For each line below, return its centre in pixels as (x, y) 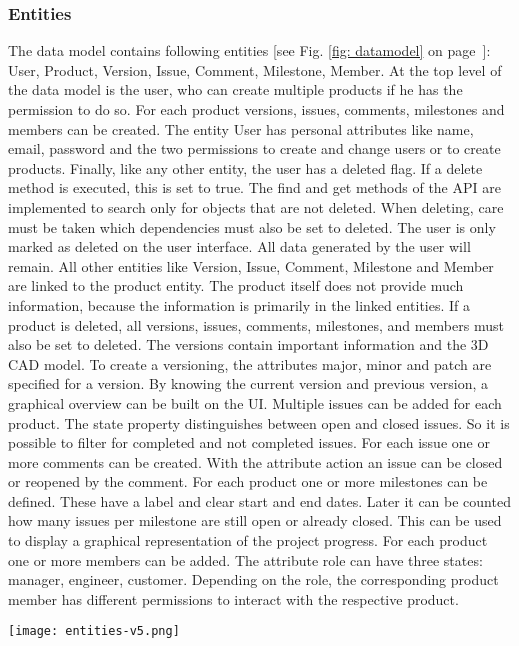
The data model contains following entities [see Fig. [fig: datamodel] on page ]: (249, 50)
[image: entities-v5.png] (94, 631)
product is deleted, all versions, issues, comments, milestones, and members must (256, 324)
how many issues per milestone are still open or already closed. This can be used (255, 520)
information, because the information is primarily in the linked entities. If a (239, 304)
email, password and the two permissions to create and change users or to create (254, 148)
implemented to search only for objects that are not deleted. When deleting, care (256, 206)
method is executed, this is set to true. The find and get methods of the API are (254, 187)
